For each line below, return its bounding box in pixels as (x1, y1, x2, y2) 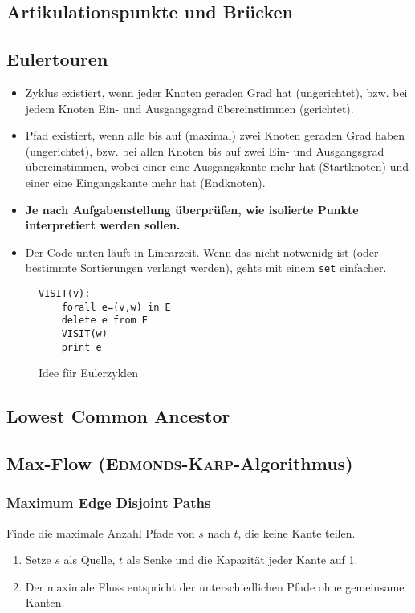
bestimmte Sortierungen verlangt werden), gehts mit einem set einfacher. (25, 259, 387, 276)
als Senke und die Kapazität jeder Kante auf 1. (126, 551, 358, 568)
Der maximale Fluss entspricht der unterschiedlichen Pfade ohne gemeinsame (25, 578, 405, 595)
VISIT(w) (61, 327, 108, 339)
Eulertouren (6, 47, 108, 71)
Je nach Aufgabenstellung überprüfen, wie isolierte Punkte (25, 201, 359, 217)
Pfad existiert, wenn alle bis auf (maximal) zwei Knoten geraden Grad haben (25, 127, 405, 144)
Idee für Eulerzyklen (39, 364, 138, 381)
